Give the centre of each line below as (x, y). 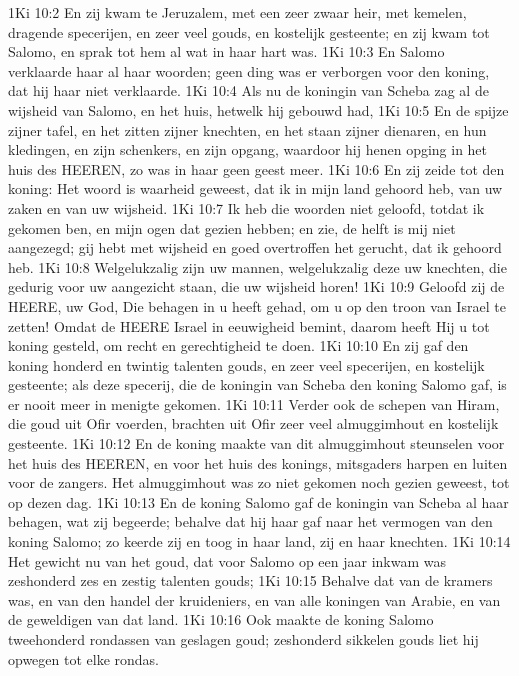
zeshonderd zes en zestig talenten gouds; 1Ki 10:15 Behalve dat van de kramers (250, 580)
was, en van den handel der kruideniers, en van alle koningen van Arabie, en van (254, 599)
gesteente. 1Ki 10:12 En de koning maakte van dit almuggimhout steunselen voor (256, 443)
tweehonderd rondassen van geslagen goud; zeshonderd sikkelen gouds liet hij (243, 639)
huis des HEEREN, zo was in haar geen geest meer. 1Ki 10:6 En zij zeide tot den (256, 168)
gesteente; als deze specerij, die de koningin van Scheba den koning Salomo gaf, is (257, 384)
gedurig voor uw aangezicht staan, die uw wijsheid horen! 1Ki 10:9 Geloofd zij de (256, 286)
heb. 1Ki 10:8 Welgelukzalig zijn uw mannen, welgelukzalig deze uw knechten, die (257, 266)
